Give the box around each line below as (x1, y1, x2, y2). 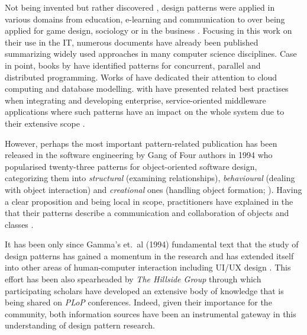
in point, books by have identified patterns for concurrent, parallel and (5, 59, 261, 71)
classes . (5, 218, 34, 230)
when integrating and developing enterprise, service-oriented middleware (5, 94, 266, 106)
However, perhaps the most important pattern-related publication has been (5, 137, 277, 149)
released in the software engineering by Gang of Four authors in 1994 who (5, 149, 273, 161)
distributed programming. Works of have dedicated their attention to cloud (5, 70, 277, 83)
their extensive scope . (5, 117, 85, 129)
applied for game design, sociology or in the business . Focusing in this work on (5, 24, 292, 37)
